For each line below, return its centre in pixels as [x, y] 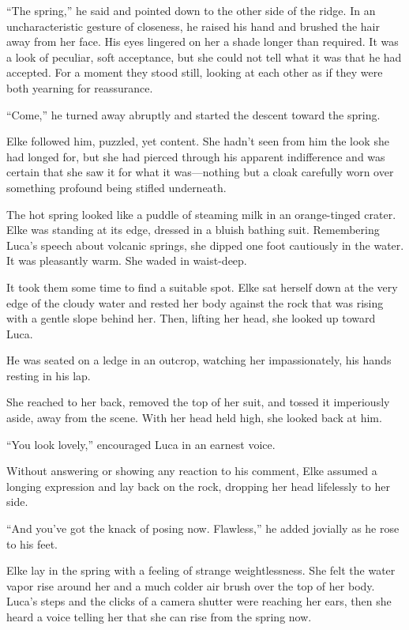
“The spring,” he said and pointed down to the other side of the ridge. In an [191, 10]
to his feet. [32, 543]
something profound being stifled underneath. [116, 187]
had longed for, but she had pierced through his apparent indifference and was [196, 156]
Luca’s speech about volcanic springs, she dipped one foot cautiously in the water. [205, 245]
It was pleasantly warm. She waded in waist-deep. [127, 260]
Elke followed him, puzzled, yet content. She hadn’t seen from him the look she [198, 141]
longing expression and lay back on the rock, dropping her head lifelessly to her [198, 486]
